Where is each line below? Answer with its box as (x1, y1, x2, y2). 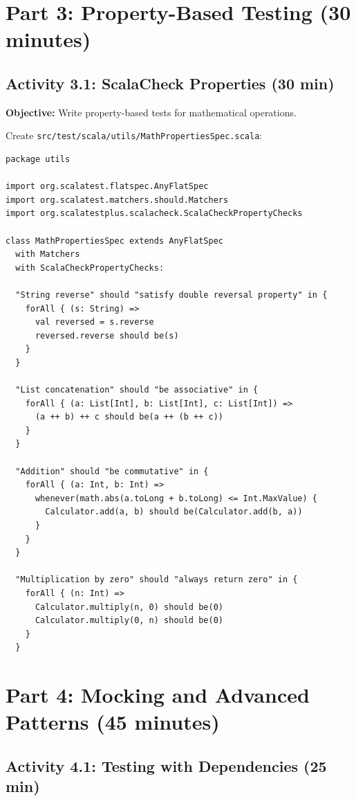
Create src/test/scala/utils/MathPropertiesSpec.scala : (6, 128, 263, 143)
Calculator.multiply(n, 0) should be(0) (35, 602, 223, 612)
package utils (6, 154, 71, 165)
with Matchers (15, 249, 80, 260)
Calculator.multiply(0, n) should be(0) (35, 615, 223, 626)
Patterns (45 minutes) (6, 708, 220, 736)
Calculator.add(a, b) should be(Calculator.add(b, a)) (45, 507, 303, 517)
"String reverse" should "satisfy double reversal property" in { (15, 289, 328, 300)
